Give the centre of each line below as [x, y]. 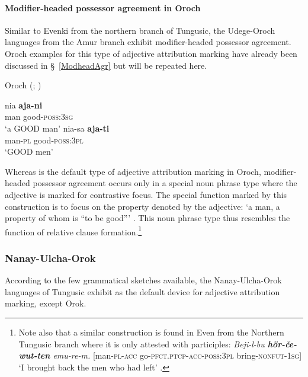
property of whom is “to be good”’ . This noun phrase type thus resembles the [147, 218]
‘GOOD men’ [29, 151]
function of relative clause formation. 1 [73, 231]
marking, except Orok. [46, 303]
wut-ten [34, 355]
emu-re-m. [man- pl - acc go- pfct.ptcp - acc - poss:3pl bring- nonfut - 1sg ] [177, 355]
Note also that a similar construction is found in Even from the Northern [151, 332]
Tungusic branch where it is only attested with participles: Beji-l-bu [142, 344]
